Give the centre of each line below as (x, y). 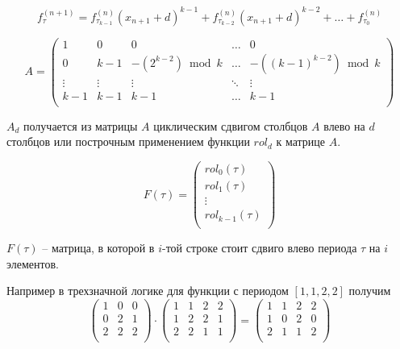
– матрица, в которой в (98, 248)
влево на (344, 125)
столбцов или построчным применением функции (128, 141)
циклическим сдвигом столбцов (231, 125)
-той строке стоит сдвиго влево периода (259, 248)
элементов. (33, 263)
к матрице (300, 141)
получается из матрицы (81, 125)
